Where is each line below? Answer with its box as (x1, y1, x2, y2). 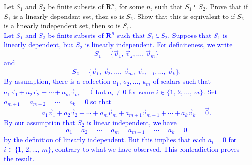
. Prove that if (205, 1, 248, 11)
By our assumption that (4, 117, 75, 127)
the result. (4, 153, 35, 164)
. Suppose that (168, 30, 212, 40)
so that (90, 96, 111, 106)
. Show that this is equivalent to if (133, 11, 235, 21)
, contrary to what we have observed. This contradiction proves (51, 144, 240, 154)
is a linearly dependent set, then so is (13, 11, 124, 21)
